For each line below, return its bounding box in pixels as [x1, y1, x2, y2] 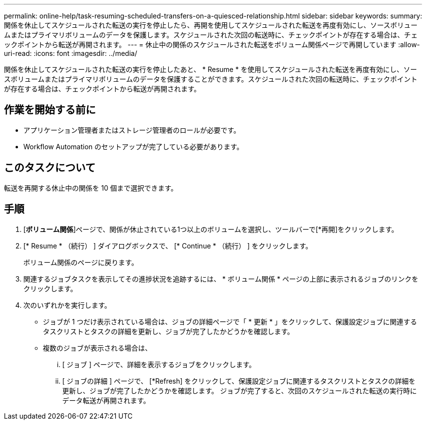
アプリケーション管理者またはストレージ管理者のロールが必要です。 [23, 125, 241, 134]
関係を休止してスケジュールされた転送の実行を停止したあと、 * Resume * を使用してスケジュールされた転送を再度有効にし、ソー [4, 65, 417, 73]
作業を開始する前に [4, 104, 96, 116]
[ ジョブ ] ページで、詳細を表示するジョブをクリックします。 [62, 360, 256, 369]
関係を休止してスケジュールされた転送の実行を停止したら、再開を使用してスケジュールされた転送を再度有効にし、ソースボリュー [4, 21, 418, 29]
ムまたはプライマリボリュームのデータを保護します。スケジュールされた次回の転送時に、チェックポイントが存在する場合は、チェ [4, 31, 418, 39]
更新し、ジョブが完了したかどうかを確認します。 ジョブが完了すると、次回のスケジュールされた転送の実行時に [62, 386, 417, 395]
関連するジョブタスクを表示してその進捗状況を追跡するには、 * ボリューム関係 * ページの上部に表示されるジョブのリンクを [23, 274, 419, 283]
